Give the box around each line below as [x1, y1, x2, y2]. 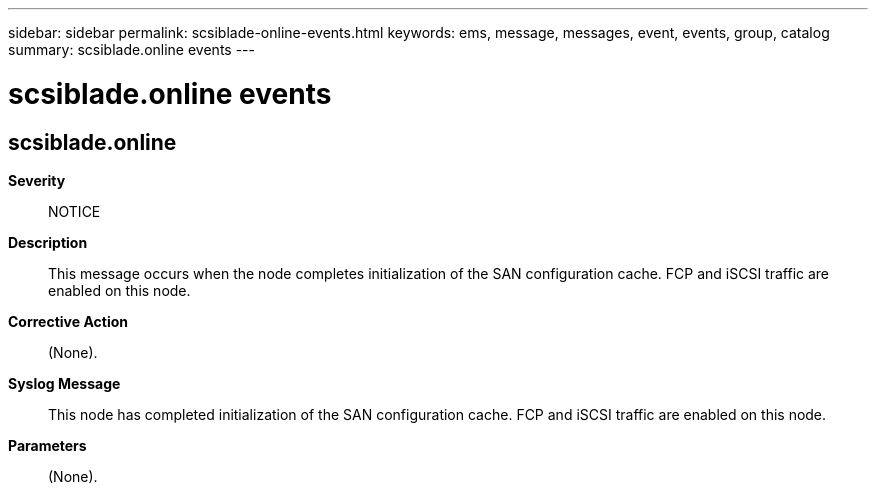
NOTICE [48, 202, 101, 220]
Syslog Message [8, 374, 121, 392]
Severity [8, 171, 66, 189]
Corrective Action [8, 312, 128, 330]
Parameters [8, 436, 87, 454]
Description [8, 233, 88, 251]
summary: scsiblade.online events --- [8, 41, 255, 58]
